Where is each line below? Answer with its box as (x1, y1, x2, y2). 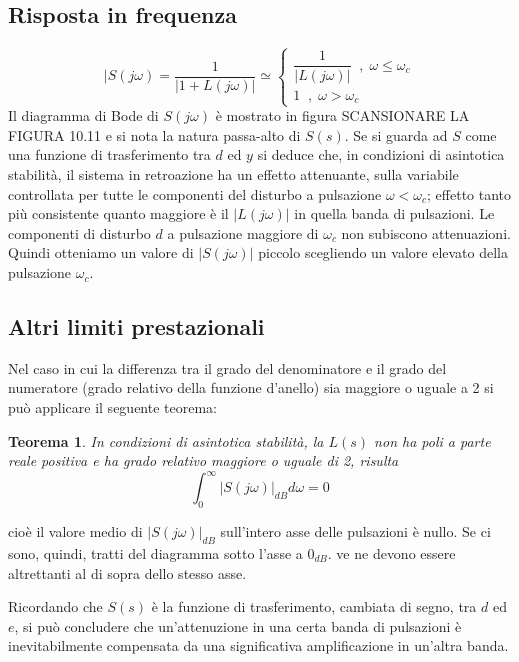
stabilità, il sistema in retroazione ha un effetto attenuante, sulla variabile (8, 164, 459, 185)
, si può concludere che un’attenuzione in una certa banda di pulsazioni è (14, 615, 462, 636)
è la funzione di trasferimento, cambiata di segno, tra (151, 596, 477, 617)
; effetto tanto (427, 183, 512, 204)
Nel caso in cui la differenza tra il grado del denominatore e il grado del (8, 357, 447, 378)
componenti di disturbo (8, 222, 151, 243)
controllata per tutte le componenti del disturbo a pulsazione (8, 183, 382, 204)
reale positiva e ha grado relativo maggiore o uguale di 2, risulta (8, 450, 399, 471)
